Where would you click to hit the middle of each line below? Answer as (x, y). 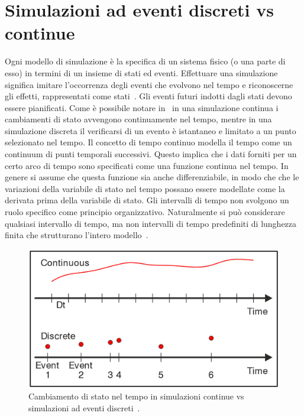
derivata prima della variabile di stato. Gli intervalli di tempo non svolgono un (147, 200)
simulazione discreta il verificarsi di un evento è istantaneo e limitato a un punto (151, 130)
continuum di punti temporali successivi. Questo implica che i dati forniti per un (151, 154)
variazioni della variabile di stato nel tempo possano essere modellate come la (145, 188)
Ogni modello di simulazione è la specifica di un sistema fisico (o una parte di (145, 61)
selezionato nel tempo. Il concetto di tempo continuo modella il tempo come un (148, 142)
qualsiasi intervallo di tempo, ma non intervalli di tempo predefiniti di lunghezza (151, 223)
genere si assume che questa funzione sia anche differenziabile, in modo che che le (152, 177)
